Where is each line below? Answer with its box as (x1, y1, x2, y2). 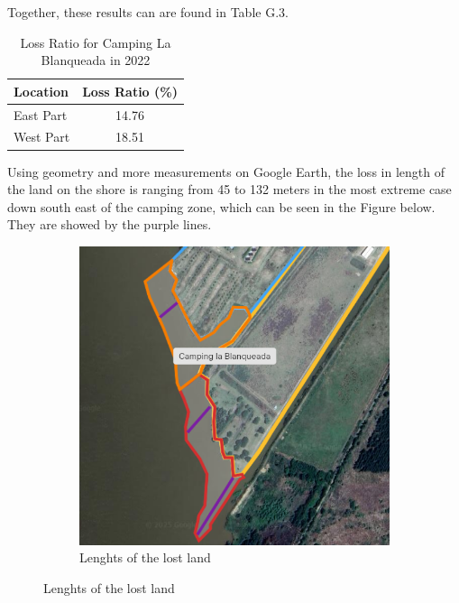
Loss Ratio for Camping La (20, 32, 171, 51)
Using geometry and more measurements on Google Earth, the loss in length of (7, 162, 445, 181)
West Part (14, 127, 70, 146)
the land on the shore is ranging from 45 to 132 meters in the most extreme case (7, 180, 452, 199)
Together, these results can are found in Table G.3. (7, 3, 289, 21)
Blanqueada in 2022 (41, 51, 151, 70)
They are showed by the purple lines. (7, 215, 212, 234)
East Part (14, 105, 68, 124)
